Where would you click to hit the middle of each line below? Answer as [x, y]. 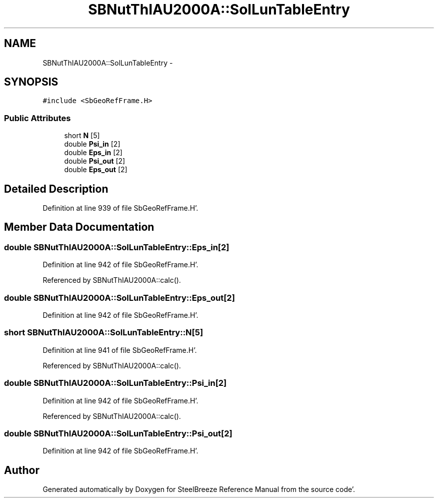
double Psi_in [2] [92, 144]
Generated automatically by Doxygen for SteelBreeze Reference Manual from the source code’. [199, 489]
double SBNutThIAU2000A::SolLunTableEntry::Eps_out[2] [119, 298]
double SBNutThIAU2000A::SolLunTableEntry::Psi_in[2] [115, 383]
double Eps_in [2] [93, 153]
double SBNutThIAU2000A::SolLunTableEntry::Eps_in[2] [117, 247]
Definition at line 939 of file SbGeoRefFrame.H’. [120, 208]
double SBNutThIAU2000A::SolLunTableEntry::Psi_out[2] [118, 433]
